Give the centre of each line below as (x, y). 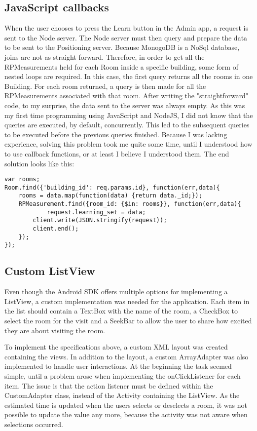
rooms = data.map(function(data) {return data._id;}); (110, 196)
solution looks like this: (39, 163)
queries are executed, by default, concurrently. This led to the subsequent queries (127, 125)
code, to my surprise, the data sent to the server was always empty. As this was (125, 105)
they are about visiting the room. (55, 330)
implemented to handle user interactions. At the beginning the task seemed (118, 366)
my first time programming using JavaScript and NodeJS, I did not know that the (129, 115)
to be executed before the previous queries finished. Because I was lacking (116, 134)
